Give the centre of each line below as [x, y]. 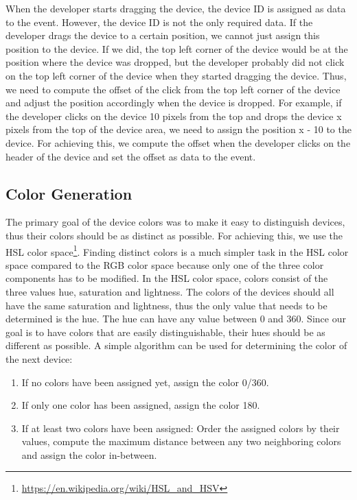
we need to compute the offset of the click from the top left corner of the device [173, 89]
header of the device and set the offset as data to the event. [131, 156]
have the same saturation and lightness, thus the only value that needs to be [166, 305]
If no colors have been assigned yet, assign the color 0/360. [145, 382]
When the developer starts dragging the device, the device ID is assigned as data [176, 8]
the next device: [39, 358]
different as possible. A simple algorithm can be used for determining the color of [176, 345]
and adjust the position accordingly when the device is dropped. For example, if [174, 103]
